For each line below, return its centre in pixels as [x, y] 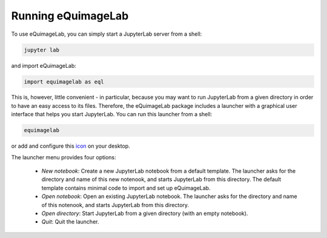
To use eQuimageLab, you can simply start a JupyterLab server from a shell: [107, 34]
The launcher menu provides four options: [64, 157]
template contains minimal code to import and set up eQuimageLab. [126, 188]
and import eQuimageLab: [44, 65]
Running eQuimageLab [70, 16]
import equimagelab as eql [64, 81]
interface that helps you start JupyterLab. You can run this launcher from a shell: [112, 114]
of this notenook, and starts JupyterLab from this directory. [115, 205]
